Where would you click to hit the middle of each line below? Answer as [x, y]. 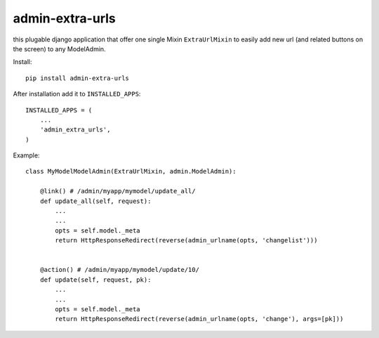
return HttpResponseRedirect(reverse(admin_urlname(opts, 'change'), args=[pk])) [199, 319]
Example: [26, 155]
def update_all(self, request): [95, 201]
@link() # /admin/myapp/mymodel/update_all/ [118, 191]
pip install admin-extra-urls [78, 78]
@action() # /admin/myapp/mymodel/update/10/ [120, 270]
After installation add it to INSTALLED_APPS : [77, 94]
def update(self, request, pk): [95, 280]
